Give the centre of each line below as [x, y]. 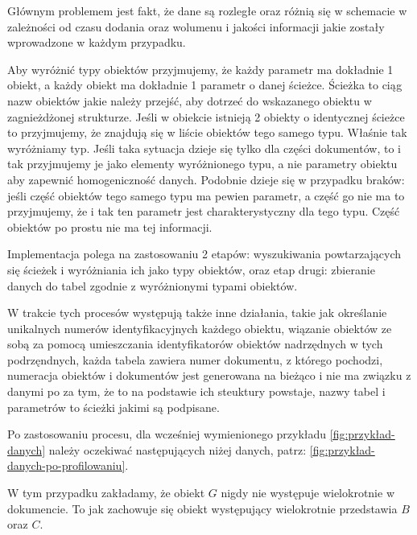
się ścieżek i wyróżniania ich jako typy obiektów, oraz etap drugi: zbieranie [191, 269]
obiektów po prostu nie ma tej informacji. [110, 226]
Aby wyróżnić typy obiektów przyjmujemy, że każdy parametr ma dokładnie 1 [200, 69]
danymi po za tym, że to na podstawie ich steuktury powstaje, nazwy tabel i [196, 391]
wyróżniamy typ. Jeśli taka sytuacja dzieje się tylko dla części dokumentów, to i [204, 148]
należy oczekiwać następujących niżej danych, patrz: [178, 449]
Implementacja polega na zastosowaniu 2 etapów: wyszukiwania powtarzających [204, 254]
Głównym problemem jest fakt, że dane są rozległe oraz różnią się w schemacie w [207, 10]
